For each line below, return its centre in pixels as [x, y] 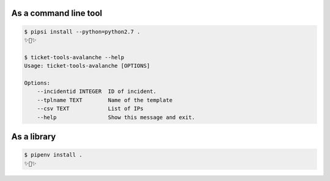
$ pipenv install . [53, 155]
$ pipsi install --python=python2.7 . [82, 31]
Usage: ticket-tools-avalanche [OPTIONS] [87, 66]
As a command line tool [57, 13]
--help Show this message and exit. [116, 117]
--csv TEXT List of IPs [90, 109]
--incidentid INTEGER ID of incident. [97, 91]
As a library [34, 137]
